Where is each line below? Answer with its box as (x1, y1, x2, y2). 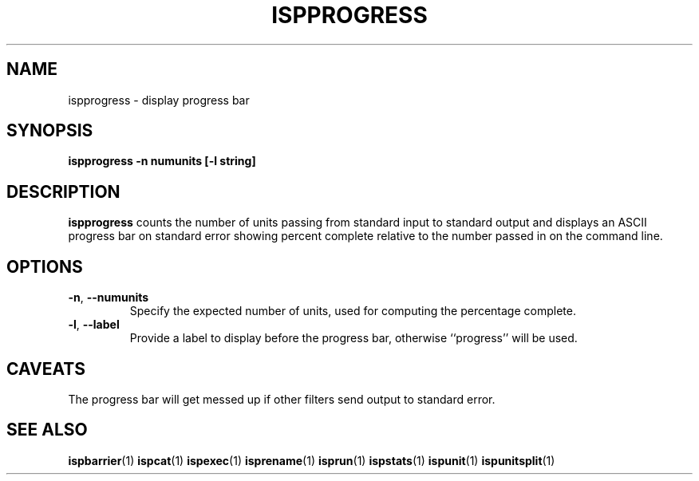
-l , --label (68, 317, 120, 332)
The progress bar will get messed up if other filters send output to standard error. (68, 392, 496, 406)
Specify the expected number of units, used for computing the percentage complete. (129, 304, 576, 318)
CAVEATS (6, 358, 85, 379)
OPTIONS (6, 256, 83, 277)
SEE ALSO (6, 420, 88, 440)
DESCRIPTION (6, 181, 120, 202)
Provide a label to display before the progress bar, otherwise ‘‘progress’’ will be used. (129, 331, 578, 345)
